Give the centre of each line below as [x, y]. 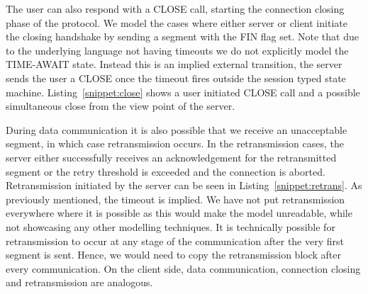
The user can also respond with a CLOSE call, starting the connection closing [175, 9]
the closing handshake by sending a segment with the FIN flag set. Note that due [182, 36]
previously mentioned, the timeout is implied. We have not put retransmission [175, 199]
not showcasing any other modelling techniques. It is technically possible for [171, 226]
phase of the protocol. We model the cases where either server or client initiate [177, 22]
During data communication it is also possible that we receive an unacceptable [177, 129]
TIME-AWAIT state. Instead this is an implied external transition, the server [174, 64]
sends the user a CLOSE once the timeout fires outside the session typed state [176, 78]
